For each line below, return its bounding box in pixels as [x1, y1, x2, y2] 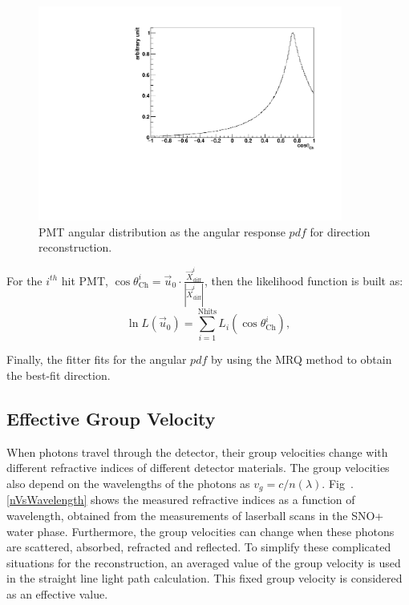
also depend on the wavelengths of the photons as [6, 474, 250, 491]
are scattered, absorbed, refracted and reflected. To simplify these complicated [6, 538, 391, 555]
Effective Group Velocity [6, 405, 216, 430]
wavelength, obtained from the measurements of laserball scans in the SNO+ [6, 507, 384, 524]
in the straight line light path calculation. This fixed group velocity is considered [6, 570, 403, 587]
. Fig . [322, 474, 354, 491]
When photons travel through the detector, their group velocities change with [6, 443, 388, 460]
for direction [310, 223, 371, 240]
